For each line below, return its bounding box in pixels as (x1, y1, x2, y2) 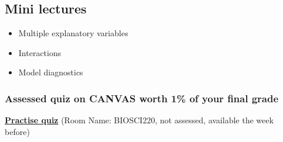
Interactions (18, 46, 62, 58)
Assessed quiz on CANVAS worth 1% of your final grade (5, 91, 279, 105)
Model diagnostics (18, 66, 83, 78)
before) (5, 125, 30, 137)
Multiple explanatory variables (18, 27, 128, 39)
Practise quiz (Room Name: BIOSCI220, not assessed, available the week (5, 114, 274, 126)
